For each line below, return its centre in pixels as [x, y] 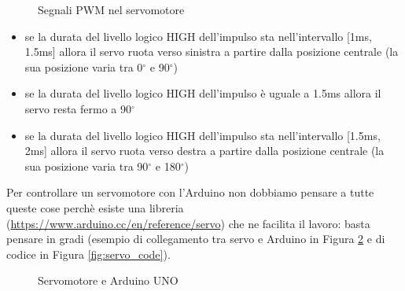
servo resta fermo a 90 [78, 108]
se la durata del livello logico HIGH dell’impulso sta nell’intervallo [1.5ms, [202, 135]
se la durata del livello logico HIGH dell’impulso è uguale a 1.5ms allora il [203, 93]
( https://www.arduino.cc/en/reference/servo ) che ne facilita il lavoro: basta [188, 223]
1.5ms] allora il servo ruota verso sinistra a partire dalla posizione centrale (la [212, 52]
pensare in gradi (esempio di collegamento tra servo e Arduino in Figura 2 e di [196, 239]
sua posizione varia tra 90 [87, 166]
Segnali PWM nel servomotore [111, 9]
